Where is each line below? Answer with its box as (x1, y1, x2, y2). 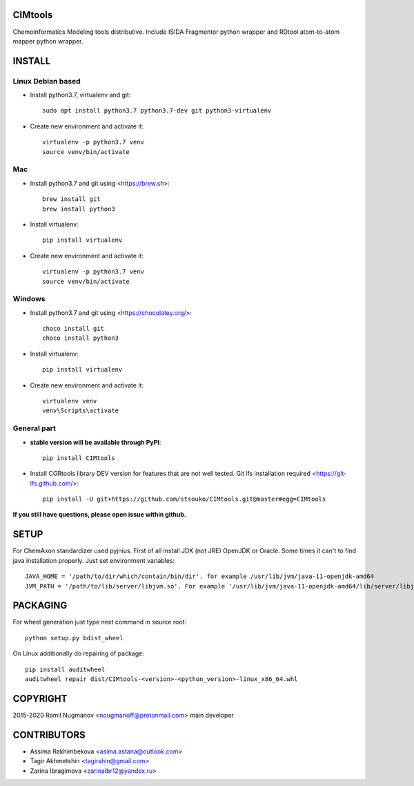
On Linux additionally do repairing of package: (12, 649, 144, 658)
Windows (12, 294, 46, 304)
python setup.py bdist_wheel (25, 634, 124, 642)
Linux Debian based (12, 76, 81, 86)
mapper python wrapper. (12, 37, 83, 45)
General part (12, 423, 57, 433)
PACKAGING (12, 600, 68, 611)
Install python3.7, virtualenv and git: (30, 90, 131, 99)
